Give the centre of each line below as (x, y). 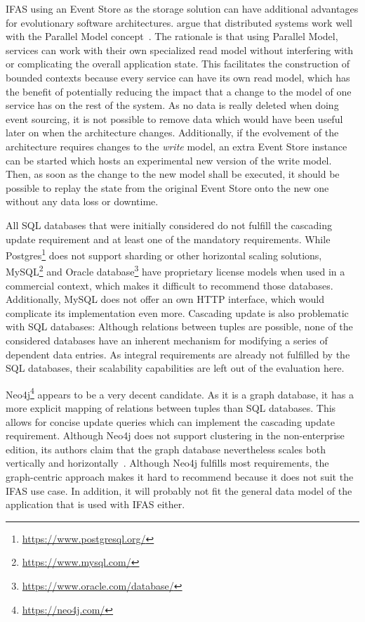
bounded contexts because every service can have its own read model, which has (178, 77)
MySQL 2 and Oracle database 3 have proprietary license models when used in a (175, 270)
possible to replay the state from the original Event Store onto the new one (167, 187)
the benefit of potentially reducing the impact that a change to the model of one (179, 91)
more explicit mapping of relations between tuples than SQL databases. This (171, 408)
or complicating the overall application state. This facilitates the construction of (178, 64)
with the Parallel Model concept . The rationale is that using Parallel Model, (172, 36)
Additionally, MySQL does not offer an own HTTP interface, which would (165, 299)
